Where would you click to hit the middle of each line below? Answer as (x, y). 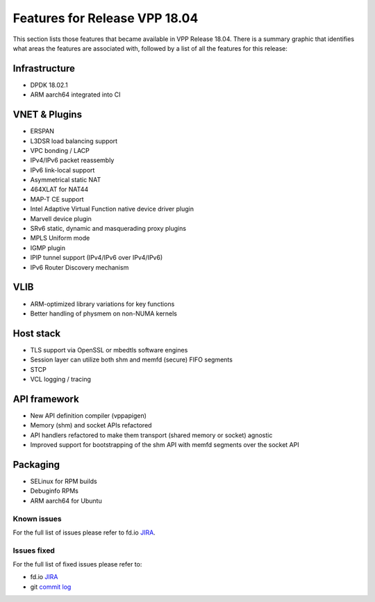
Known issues (37, 519)
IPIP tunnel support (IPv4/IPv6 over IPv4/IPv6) (97, 258)
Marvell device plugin (61, 218)
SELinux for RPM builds (64, 481)
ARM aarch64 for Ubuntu (66, 501)
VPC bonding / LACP (60, 150)
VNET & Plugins (48, 115)
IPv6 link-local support (62, 170)
